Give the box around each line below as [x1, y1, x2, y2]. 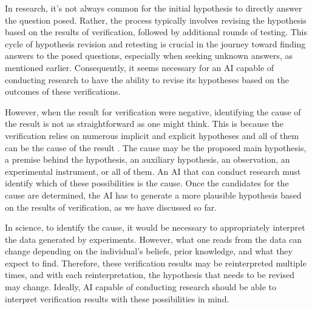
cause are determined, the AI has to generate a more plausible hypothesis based [5, 188, 302, 201]
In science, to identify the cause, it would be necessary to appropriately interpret [5, 221, 305, 234]
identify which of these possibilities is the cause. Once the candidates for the [5, 177, 289, 189]
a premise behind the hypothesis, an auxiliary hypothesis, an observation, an [5, 153, 290, 166]
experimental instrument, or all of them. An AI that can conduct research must [5, 165, 301, 177]
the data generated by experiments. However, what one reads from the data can [5, 233, 302, 245]
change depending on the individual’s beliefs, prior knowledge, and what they [5, 245, 293, 257]
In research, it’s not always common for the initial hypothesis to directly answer [5, 2, 302, 14]
